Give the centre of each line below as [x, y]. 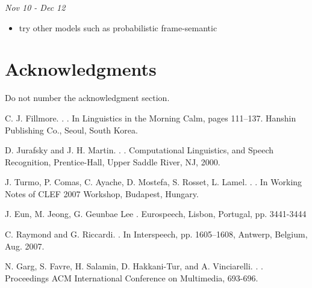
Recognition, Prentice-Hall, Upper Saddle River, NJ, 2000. [113, 161]
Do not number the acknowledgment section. [87, 98]
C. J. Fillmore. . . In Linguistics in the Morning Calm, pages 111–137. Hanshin [151, 118]
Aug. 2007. [25, 246]
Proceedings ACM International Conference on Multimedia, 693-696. [132, 277]
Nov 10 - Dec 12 [35, 7]
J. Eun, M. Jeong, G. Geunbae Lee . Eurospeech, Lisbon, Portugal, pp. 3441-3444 [156, 214]
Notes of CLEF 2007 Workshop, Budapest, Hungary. [102, 193]
